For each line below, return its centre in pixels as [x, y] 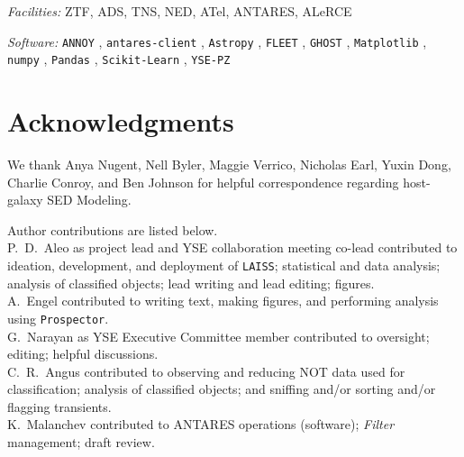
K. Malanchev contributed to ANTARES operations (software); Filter [201, 424]
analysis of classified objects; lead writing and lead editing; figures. [191, 283]
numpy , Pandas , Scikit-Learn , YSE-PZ [119, 59]
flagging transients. [59, 406]
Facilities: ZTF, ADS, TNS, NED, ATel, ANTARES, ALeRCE [180, 11]
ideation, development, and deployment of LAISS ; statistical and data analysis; [224, 265]
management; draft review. [81, 442]
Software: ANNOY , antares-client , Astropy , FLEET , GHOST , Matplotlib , [217, 41]
